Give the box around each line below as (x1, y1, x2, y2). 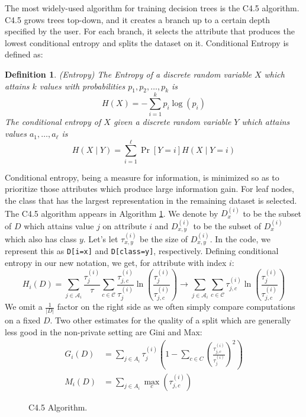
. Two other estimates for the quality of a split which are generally (50, 314, 291, 326)
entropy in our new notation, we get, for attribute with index (5, 256, 227, 269)
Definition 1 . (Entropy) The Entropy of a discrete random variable (5, 68, 252, 80)
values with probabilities (39, 79, 125, 92)
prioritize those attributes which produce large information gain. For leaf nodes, (5, 182, 294, 195)
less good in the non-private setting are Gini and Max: (5, 325, 202, 338)
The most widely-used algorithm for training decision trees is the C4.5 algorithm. (5, 2, 299, 14)
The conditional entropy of (5, 116, 101, 128)
